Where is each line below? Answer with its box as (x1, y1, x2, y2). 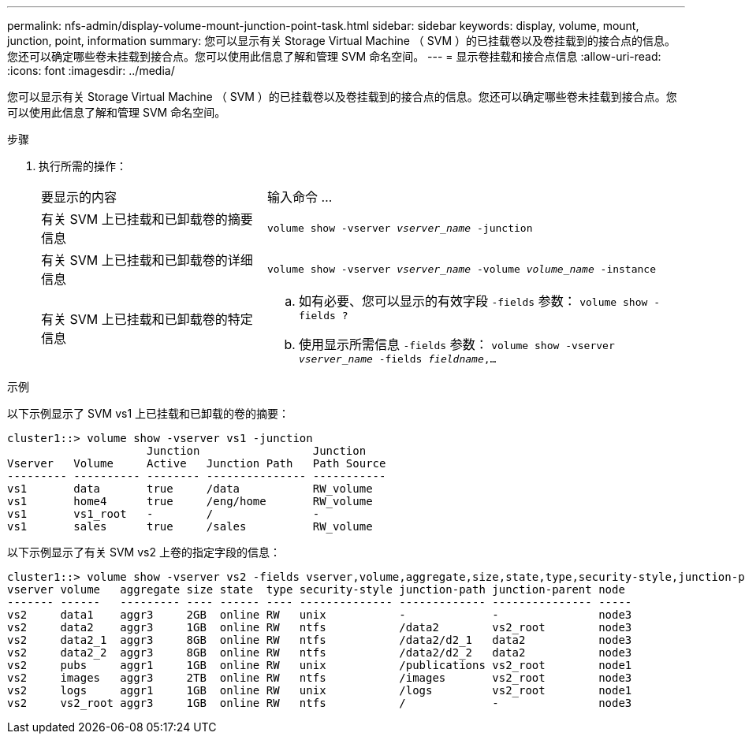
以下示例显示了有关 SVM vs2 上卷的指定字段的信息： (7, 545, 281, 559)
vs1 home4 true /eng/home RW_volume (7, 495, 373, 508)
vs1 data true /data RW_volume (7, 482, 373, 495)
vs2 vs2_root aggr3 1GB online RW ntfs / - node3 (7, 697, 632, 709)
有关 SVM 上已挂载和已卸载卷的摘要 (41, 211, 253, 227)
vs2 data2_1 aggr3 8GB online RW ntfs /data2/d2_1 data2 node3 (7, 634, 632, 646)
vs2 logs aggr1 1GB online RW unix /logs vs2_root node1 (7, 684, 632, 697)
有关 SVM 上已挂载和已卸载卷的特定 (41, 311, 253, 327)
